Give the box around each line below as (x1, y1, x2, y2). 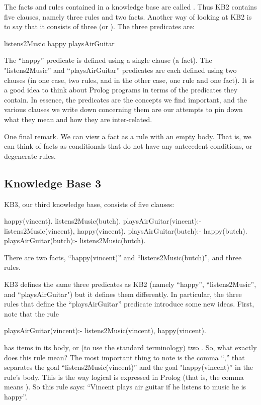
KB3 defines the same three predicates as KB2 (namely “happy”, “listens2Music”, (4, 279, 256, 289)
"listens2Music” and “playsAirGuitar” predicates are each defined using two (4, 64, 237, 75)
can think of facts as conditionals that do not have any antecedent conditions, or (4, 141, 252, 151)
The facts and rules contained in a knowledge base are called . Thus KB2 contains (4, 2, 257, 12)
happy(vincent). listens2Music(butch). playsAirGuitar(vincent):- (4, 216, 202, 226)
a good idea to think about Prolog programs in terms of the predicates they (4, 84, 238, 95)
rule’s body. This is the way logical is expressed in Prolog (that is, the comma (4, 371, 244, 382)
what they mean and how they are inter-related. (4, 114, 152, 124)
